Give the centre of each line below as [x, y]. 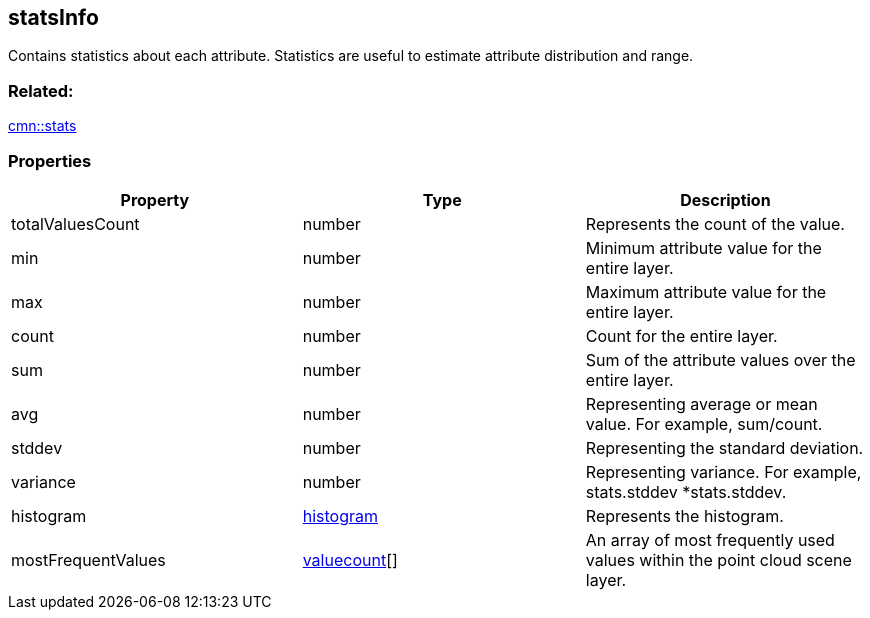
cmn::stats [42, 126]
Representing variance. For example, [723, 471]
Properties [50, 160]
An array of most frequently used [710, 539]
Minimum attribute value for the [703, 247]
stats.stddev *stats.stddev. [686, 491]
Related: [41, 90]
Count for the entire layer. [681, 335]
